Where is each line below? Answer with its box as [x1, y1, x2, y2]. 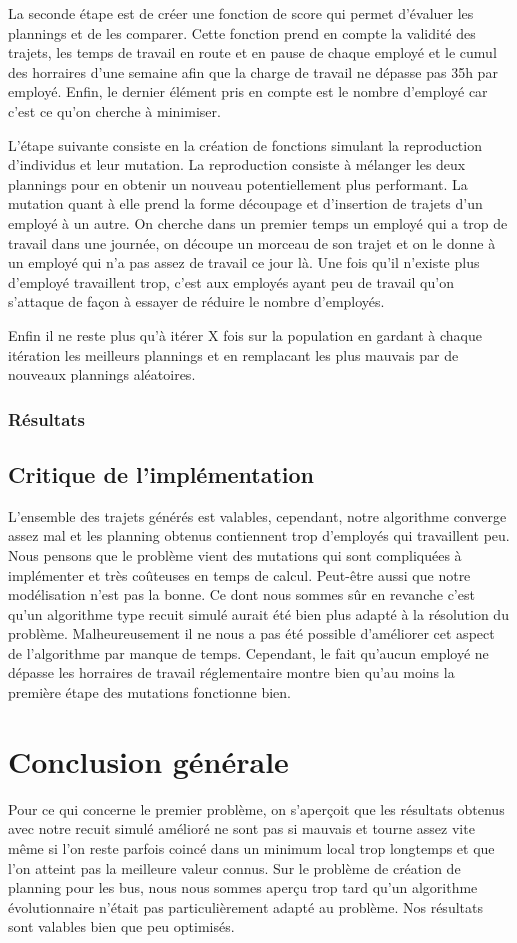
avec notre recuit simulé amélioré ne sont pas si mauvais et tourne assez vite [8, 818, 475, 839]
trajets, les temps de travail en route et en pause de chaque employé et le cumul [8, 42, 497, 63]
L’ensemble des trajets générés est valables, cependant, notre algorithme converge [8, 505, 507, 526]
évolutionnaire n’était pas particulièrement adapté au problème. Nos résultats [8, 896, 483, 917]
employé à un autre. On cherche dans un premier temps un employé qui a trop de [8, 212, 508, 233]
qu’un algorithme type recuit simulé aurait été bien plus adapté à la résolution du [8, 603, 509, 624]
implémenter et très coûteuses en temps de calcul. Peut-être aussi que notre [8, 564, 471, 585]
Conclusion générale [8, 740, 289, 781]
